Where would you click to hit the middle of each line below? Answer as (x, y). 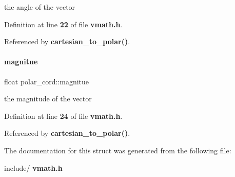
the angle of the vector (40, 7)
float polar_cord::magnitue (47, 81)
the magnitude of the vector (48, 99)
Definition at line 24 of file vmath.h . (63, 116)
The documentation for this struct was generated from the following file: (118, 150)
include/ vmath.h (33, 167)
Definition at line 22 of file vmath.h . (63, 24)
